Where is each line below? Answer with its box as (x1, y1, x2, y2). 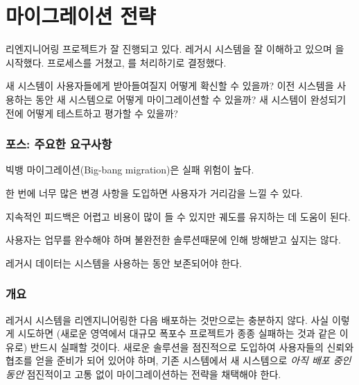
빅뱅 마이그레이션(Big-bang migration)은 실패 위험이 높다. (6, 162, 254, 177)
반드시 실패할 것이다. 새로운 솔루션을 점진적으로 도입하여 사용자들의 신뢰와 (30, 339, 354, 354)
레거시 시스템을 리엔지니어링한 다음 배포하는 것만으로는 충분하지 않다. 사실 (6, 312, 329, 327)
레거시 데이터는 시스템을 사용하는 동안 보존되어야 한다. (6, 255, 242, 270)
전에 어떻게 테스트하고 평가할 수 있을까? (6, 105, 178, 120)
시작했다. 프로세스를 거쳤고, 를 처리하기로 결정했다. (6, 55, 227, 69)
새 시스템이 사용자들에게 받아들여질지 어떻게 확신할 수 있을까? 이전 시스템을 (6, 78, 334, 93)
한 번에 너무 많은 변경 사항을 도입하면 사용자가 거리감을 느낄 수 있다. (6, 185, 303, 200)
